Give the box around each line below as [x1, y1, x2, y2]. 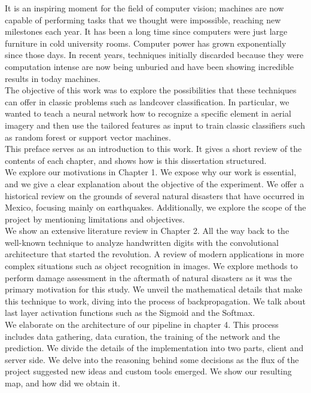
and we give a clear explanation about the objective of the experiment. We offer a [5, 177, 304, 190]
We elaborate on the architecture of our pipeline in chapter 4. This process [5, 318, 279, 331]
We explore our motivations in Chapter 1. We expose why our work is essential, [5, 166, 297, 178]
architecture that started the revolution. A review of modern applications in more [5, 248, 304, 260]
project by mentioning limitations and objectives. [5, 212, 185, 225]
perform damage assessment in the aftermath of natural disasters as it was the [5, 271, 292, 284]
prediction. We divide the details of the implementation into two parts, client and [5, 342, 304, 354]
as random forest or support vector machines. [5, 130, 171, 143]
